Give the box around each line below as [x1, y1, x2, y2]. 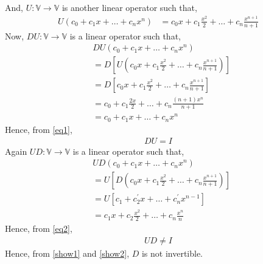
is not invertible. [141, 246, 203, 259]
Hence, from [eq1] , [5, 123, 72, 135]
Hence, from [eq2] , [5, 222, 72, 235]
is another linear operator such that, [61, 1, 197, 13]
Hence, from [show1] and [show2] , [5, 246, 130, 259]
